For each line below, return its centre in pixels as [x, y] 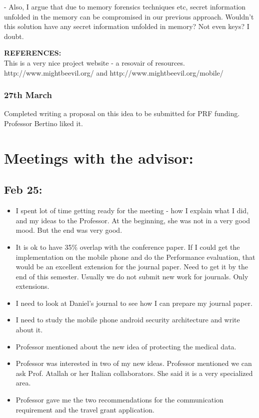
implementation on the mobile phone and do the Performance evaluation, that [135, 257]
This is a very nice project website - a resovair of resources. [94, 62]
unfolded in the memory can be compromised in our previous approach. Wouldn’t [129, 16]
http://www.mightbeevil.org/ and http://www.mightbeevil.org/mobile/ [114, 72]
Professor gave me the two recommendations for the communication [119, 400]
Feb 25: [23, 189]
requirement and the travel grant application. [85, 409]
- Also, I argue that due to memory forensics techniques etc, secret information [125, 7]
